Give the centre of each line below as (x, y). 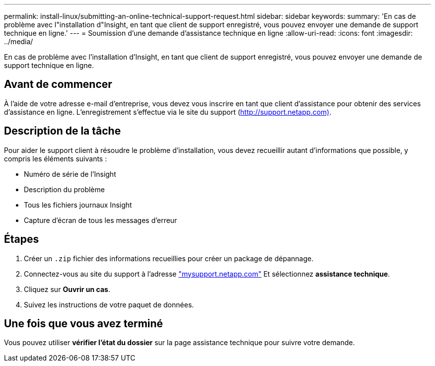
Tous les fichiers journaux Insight (78, 205)
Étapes (22, 239)
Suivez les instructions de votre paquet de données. (109, 304)
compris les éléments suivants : (56, 158)
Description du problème (64, 189)
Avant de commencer (58, 84)
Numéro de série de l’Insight (70, 174)
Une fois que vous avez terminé (84, 323)
